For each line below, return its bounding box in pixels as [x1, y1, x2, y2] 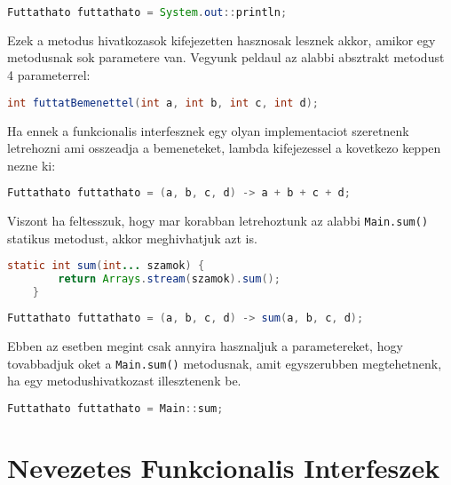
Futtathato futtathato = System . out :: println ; [7, 6, 288, 19]
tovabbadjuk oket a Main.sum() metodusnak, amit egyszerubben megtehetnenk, [7, 354, 442, 372]
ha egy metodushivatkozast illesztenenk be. [7, 371, 241, 390]
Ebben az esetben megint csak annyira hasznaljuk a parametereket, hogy [7, 336, 403, 354]
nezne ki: [7, 155, 56, 174]
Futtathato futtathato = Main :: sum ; [7, 402, 224, 415]
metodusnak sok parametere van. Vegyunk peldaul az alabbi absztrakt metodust [7, 48, 445, 67]
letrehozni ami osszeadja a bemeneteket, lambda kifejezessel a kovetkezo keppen [7, 139, 441, 157]
